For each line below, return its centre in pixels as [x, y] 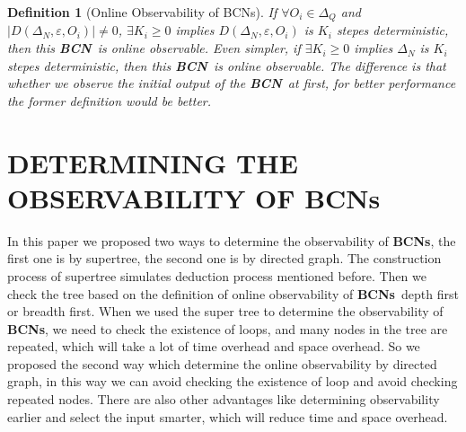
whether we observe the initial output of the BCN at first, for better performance [232, 83]
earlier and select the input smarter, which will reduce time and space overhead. [228, 416]
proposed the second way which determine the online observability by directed [222, 363]
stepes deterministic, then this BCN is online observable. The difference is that [227, 65]
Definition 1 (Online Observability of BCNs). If [142, 12]
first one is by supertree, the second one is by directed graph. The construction [224, 258]
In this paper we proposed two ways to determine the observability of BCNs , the [232, 240]
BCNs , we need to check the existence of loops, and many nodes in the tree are [228, 328]
